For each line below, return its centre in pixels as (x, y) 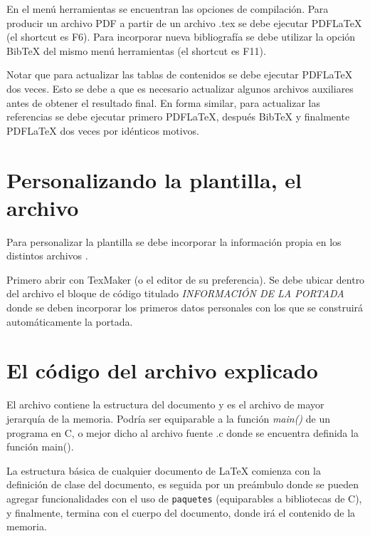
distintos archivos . (47, 256)
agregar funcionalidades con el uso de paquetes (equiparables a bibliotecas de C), (184, 498)
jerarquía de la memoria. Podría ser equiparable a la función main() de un (169, 418)
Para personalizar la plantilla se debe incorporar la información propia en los (174, 241)
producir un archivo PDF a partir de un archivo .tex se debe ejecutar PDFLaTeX (184, 22)
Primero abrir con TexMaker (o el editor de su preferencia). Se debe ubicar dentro (186, 279)
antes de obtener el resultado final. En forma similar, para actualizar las (163, 102)
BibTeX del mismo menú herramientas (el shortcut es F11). (136, 50)
